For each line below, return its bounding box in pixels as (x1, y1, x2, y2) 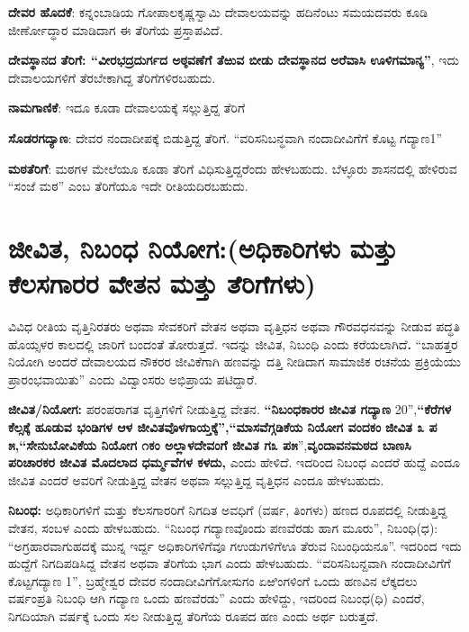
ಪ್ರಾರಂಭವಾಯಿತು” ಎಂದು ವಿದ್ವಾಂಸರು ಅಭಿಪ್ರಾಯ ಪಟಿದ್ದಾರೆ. (8, 369, 257, 388)
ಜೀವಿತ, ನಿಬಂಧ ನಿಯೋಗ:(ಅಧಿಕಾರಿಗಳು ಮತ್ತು (8, 229, 398, 266)
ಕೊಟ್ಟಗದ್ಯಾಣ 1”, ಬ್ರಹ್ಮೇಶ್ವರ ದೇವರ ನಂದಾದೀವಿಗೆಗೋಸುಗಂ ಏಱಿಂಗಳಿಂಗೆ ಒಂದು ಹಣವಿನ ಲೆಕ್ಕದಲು (8, 571, 418, 590)
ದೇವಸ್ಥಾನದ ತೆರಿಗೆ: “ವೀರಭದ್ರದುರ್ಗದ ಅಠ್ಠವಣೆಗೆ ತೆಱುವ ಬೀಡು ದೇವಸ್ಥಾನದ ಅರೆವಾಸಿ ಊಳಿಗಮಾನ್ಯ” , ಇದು (8, 50, 459, 69)
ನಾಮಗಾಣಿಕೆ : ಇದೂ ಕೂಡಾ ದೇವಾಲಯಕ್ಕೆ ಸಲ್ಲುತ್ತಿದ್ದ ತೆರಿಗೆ (8, 98, 246, 117)
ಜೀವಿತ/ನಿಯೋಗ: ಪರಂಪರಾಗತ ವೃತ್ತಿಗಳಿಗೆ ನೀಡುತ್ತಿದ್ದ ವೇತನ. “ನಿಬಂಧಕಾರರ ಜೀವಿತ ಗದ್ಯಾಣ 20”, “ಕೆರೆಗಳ (8, 400, 452, 419)
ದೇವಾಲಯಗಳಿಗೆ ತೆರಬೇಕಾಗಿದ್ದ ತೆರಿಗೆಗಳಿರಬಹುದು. (8, 68, 216, 86)
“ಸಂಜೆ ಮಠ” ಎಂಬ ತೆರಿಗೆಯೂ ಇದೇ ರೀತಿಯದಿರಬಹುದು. (8, 176, 248, 195)
